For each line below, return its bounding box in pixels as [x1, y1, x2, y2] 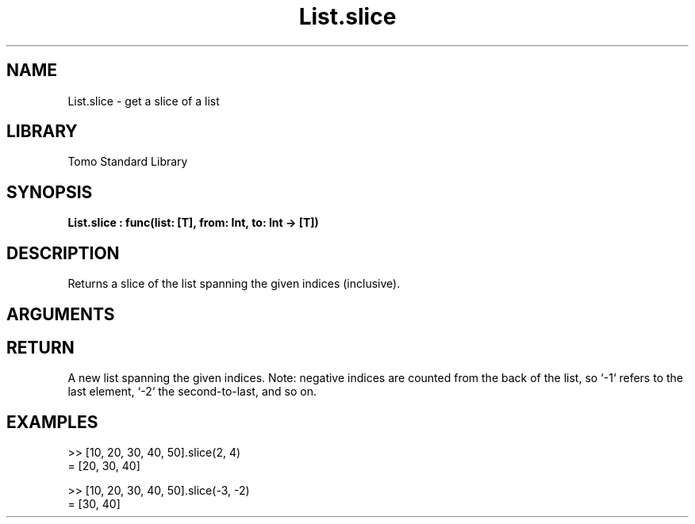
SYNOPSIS [6, 182, 93, 202]
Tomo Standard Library [67, 155, 188, 169]
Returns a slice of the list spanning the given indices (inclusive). [67, 277, 401, 291]
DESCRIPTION [6, 243, 120, 263]
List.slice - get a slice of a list [67, 94, 220, 108]
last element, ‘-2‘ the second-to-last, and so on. [67, 384, 317, 399]
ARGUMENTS [6, 304, 115, 324]
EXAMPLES [6, 411, 98, 432]
